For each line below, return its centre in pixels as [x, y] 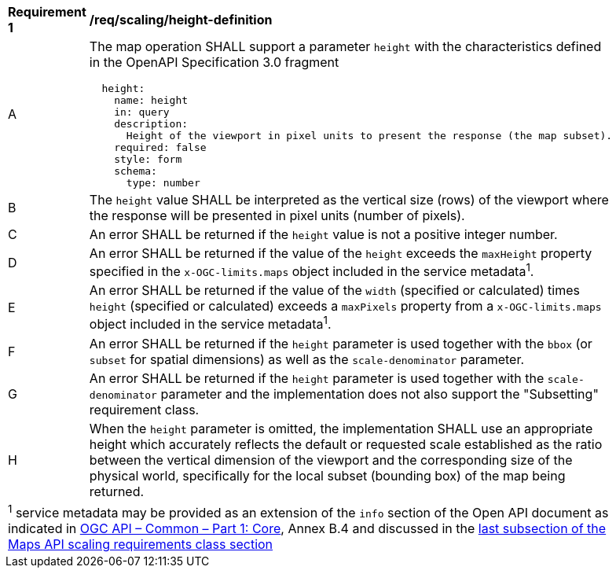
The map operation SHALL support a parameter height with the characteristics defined [345, 46]
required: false [160, 147]
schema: [136, 171]
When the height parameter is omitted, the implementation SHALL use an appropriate [341, 428]
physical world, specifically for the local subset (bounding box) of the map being [327, 475]
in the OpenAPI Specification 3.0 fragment [214, 62]
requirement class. [144, 409]
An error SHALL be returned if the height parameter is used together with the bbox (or [341, 343]
